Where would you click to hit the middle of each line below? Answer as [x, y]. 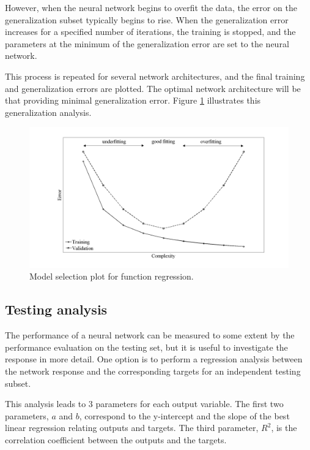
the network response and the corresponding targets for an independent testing [153, 371]
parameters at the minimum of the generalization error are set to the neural [147, 43]
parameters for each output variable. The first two [190, 404]
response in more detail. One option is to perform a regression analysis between [154, 359]
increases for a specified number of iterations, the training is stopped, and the [150, 32]
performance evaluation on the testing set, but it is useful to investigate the [146, 347]
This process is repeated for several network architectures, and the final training [155, 76]
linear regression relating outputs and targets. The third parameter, [132, 428]
